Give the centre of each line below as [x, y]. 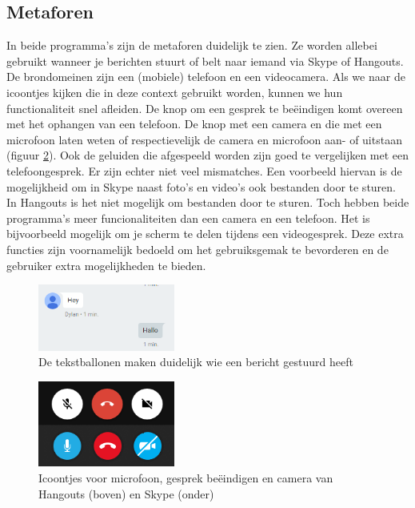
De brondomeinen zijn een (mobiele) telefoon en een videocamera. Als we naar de [206, 77]
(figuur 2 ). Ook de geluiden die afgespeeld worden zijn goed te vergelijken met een [208, 155]
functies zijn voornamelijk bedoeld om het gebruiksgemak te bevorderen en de [198, 249]
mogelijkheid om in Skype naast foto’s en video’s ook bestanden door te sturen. [201, 186]
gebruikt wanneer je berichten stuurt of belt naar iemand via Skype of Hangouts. [205, 60]
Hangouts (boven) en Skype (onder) [126, 493]
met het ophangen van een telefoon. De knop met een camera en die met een [194, 124]
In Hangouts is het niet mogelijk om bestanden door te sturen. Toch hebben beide [208, 202]
